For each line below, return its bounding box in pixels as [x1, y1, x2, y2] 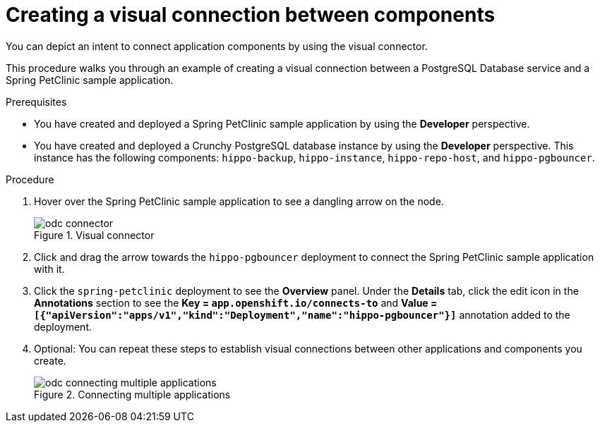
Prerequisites [6, 95, 67, 108]
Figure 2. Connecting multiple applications [34, 388, 231, 401]
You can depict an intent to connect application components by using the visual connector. [6, 39, 428, 52]
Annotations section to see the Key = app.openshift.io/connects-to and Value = [34, 296, 438, 309]
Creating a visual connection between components [6, 3, 496, 27]
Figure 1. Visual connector [34, 228, 155, 241]
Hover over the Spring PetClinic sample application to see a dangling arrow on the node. [34, 195, 444, 207]
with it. [34, 262, 65, 275]
